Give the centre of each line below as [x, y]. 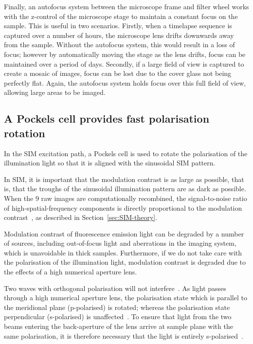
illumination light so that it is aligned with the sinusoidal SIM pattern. [110, 163]
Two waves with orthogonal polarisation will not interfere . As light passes [115, 288]
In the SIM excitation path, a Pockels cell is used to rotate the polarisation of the [126, 153]
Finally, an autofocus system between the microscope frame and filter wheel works [126, 6]
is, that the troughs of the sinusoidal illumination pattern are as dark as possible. [125, 189]
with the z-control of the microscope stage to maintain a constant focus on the [121, 16]
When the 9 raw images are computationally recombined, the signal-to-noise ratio [126, 198]
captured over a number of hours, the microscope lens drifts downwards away [119, 35]
